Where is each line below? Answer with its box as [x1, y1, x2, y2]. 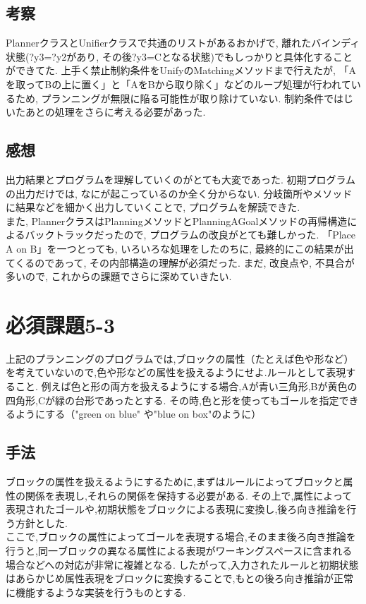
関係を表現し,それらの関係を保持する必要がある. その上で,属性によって [25, 488, 353, 502]
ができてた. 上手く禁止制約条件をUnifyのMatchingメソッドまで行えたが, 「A [6, 63, 357, 78]
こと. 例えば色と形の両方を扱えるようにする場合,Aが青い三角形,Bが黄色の [15, 379, 358, 394]
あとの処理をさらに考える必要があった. [25, 104, 206, 119]
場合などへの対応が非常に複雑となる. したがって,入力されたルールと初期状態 [6, 557, 359, 572]
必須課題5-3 [6, 310, 115, 339]
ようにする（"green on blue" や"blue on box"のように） [15, 406, 262, 421]
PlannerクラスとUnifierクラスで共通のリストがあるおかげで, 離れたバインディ [6, 35, 360, 50]
